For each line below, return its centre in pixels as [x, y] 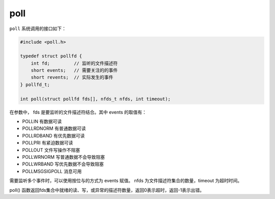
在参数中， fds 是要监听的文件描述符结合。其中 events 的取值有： [78, 112]
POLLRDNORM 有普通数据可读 [54, 129]
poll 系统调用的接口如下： [38, 29]
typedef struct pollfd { [51, 56]
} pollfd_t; [35, 84]
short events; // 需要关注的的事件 [74, 70]
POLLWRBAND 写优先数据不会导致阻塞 [63, 164]
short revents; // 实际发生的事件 [72, 77]
